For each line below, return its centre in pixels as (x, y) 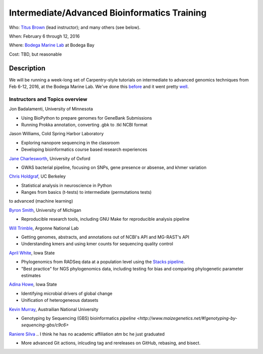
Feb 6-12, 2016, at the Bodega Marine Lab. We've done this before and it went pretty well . (99, 87)
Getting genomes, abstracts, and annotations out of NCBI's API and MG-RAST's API (105, 237)
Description (27, 68)
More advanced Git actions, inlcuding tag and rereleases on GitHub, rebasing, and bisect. (111, 343)
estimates (31, 275)
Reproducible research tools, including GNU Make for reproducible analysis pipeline (105, 219)
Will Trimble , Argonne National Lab (44, 228)
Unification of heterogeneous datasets (60, 300)
